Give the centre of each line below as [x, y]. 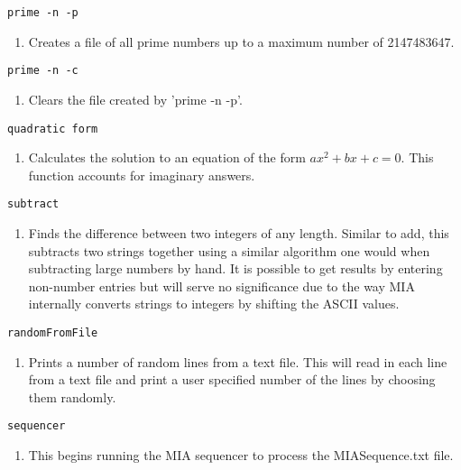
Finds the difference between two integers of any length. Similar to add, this [239, 233]
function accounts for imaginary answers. [142, 175]
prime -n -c [43, 71]
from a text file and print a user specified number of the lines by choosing [232, 379]
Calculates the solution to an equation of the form [167, 157]
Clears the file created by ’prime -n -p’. [135, 99]
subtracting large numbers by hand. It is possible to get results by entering [235, 268]
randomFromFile [53, 332]
